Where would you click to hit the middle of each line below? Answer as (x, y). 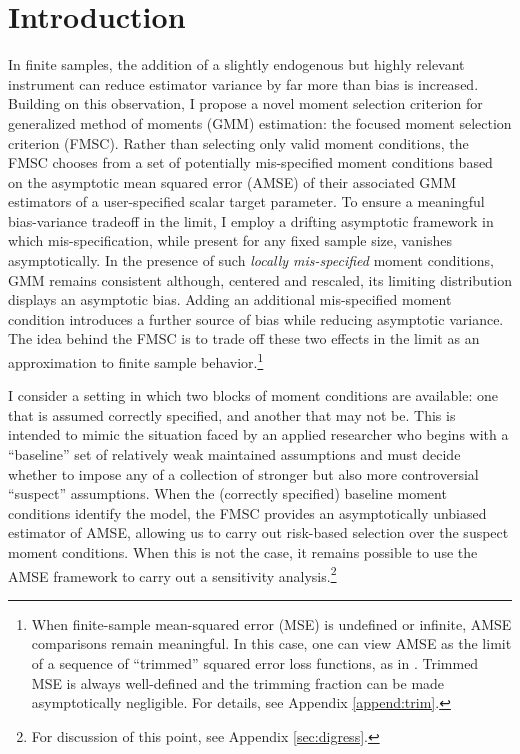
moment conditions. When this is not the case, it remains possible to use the (243, 552)
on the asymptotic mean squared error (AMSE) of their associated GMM (232, 181)
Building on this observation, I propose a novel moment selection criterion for (245, 103)
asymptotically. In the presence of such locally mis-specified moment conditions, (251, 260)
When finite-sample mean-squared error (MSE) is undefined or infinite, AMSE (271, 623)
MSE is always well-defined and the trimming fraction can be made (238, 682)
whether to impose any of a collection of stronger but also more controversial (243, 473)
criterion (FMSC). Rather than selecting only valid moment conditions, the (238, 142)
